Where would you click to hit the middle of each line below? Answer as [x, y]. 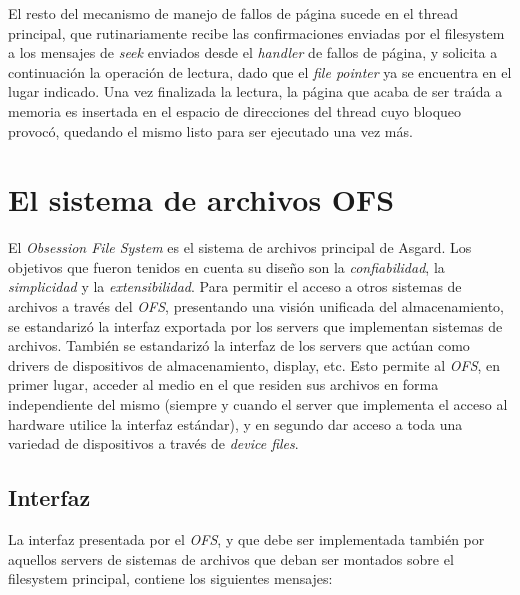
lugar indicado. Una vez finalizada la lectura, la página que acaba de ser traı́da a [255, 91]
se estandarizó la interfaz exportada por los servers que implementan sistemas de [255, 325]
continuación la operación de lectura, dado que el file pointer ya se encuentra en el [260, 71]
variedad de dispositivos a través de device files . [153, 443]
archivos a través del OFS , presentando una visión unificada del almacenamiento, [256, 306]
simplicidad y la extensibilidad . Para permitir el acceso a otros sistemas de [235, 286]
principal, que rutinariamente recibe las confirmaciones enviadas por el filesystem [256, 32]
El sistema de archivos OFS [201, 199]
